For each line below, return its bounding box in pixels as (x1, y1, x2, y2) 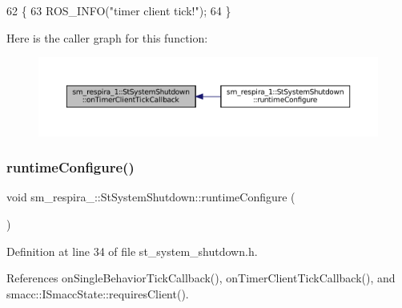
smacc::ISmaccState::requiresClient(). (6, 285, 189, 302)
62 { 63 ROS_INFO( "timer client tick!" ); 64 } (6, 2, 231, 18)
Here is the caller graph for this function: (6, 29, 208, 46)
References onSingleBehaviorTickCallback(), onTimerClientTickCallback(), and (6, 269, 396, 286)
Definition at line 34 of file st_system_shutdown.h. (6, 242, 258, 259)
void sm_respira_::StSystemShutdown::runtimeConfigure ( (6, 188, 295, 205)
